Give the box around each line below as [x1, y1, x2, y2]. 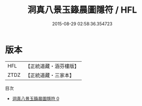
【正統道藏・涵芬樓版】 [25, 63, 80, 70]
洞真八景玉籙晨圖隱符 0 [12, 95, 60, 101]
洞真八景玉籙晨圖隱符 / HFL [27, 4, 137, 16]
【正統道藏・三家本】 [25, 71, 75, 78]
